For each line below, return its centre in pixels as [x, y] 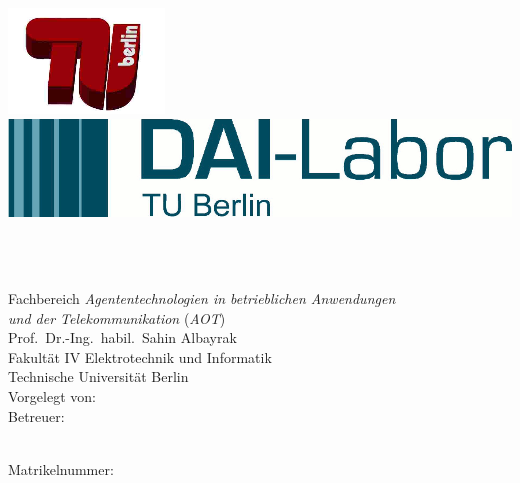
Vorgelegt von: [52, 396]
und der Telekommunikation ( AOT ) [117, 317]
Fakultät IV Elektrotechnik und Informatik [140, 356]
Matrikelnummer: [61, 468]
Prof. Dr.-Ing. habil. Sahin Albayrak [122, 337]
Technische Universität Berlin [98, 376]
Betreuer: [36, 415]
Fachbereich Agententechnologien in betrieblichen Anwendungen [202, 298]
